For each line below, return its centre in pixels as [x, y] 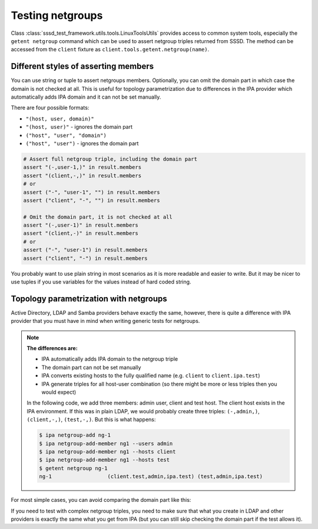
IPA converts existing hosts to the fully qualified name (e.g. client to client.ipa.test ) [151, 375]
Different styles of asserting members [82, 66]
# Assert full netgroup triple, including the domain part [110, 159]
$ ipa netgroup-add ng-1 [75, 435]
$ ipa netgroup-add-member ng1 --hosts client [107, 451]
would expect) [59, 392]
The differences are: [52, 348]
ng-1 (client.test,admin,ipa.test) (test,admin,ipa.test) [151, 476]
